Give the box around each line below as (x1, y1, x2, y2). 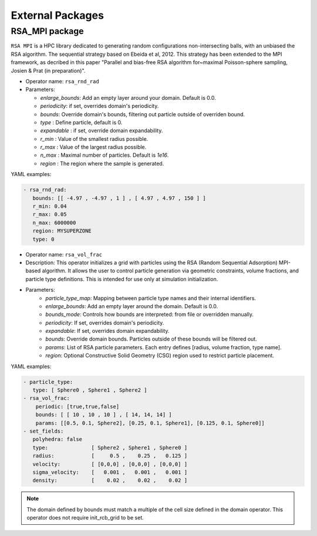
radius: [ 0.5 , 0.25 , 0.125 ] (32, 453, 188, 459)
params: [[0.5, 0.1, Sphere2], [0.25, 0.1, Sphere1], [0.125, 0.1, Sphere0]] (35, 420, 265, 426)
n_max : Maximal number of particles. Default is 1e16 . (40, 151, 169, 159)
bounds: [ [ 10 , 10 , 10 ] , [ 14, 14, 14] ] (35, 412, 173, 418)
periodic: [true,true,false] (35, 403, 120, 410)
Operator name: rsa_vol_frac (25, 251, 103, 258)
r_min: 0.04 (32, 203, 67, 210)
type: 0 (32, 235, 55, 242)
